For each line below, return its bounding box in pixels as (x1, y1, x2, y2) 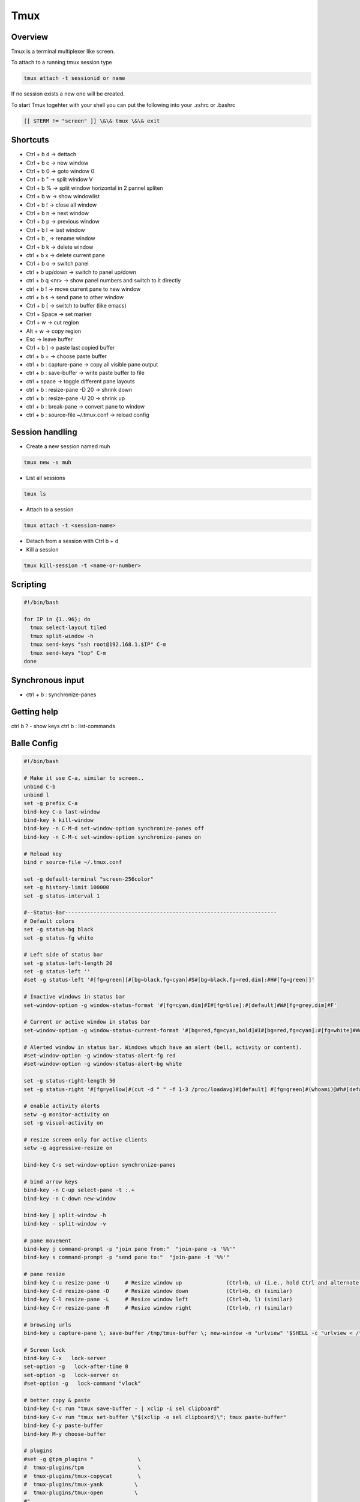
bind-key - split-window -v (23, 1220, 106, 1227)
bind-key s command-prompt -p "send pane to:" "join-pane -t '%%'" (23, 1254, 230, 1261)
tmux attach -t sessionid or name (23, 75, 125, 82)
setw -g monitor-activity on (23, 1111, 110, 1117)
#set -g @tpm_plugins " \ (23, 1456, 141, 1462)
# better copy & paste (23, 1397, 91, 1404)
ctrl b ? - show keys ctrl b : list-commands (11, 723, 115, 730)
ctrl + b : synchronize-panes (26, 691, 97, 698)
